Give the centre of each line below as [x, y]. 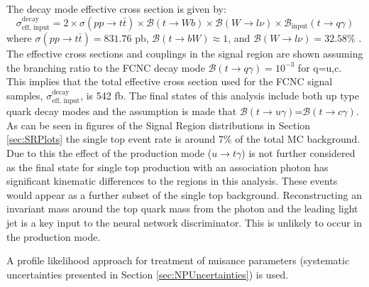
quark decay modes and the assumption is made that [122, 111]
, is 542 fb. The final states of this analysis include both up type [220, 95]
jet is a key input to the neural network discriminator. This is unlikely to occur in [184, 222]
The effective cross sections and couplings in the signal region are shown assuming [185, 54]
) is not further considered [298, 153]
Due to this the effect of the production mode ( [109, 153]
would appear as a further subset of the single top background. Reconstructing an [184, 194]
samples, [25, 95]
